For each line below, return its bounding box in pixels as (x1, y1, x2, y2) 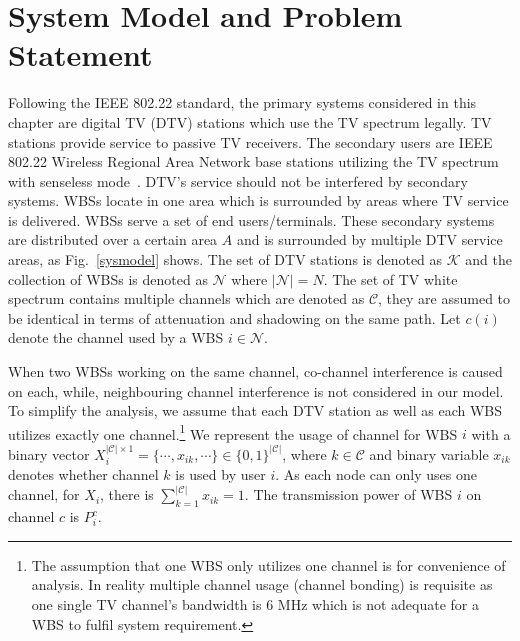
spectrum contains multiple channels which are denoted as (8, 288, 365, 309)
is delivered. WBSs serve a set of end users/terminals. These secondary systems (8, 209, 495, 230)
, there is (100, 484, 154, 505)
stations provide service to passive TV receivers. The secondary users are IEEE (8, 131, 493, 152)
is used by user (175, 464, 266, 485)
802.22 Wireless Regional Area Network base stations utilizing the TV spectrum (8, 151, 499, 172)
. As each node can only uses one (275, 464, 477, 485)
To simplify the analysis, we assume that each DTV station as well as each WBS (8, 400, 503, 421)
